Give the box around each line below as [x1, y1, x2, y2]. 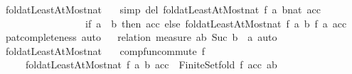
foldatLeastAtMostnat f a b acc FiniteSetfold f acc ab [25, 57, 277, 72]
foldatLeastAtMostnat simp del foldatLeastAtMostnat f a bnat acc [5, 2, 321, 16]
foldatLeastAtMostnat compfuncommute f [5, 43, 205, 58]
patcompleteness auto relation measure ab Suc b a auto [5, 30, 277, 44]
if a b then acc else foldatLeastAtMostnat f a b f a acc [85, 16, 347, 30]
